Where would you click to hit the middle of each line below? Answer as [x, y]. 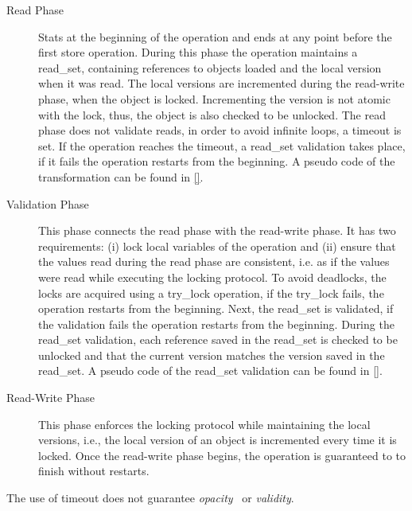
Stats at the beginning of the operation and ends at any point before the [215, 36]
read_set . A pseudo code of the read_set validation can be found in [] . [210, 371]
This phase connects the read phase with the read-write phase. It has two [217, 230]
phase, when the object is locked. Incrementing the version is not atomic [214, 98]
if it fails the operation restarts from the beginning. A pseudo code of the [217, 161]
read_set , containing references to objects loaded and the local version [210, 67]
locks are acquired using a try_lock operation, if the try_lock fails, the [211, 293]
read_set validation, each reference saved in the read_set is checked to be [218, 339]
